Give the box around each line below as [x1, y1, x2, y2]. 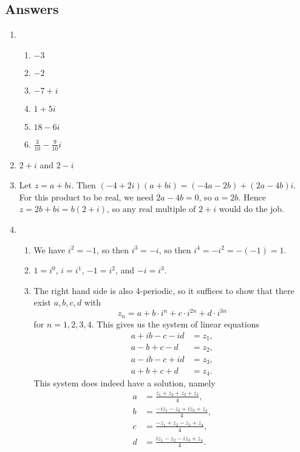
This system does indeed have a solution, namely [33, 377, 216, 389]
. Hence [238, 190, 266, 203]
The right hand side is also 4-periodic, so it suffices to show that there [33, 284, 295, 296]
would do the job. [219, 202, 285, 215]
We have [33, 243, 66, 256]
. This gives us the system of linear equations [91, 317, 259, 330]
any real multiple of [122, 205, 196, 214]
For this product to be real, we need [19, 190, 154, 203]
